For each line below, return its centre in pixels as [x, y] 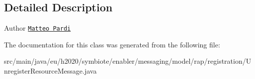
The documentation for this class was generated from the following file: [112, 44]
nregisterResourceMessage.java [50, 71]
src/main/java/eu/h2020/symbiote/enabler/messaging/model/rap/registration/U [128, 61]
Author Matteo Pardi [38, 28]
